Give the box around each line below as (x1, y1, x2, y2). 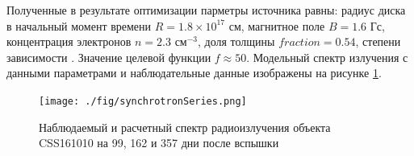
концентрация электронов (6, 33, 132, 50)
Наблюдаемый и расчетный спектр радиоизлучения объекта (39, 118, 331, 135)
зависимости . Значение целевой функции (6, 48, 211, 65)
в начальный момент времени (6, 17, 152, 34)
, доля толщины (198, 33, 275, 50)
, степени (355, 33, 401, 50)
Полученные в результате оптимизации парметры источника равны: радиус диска (6, 2, 406, 18)
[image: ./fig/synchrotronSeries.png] (39, 95, 247, 107)
